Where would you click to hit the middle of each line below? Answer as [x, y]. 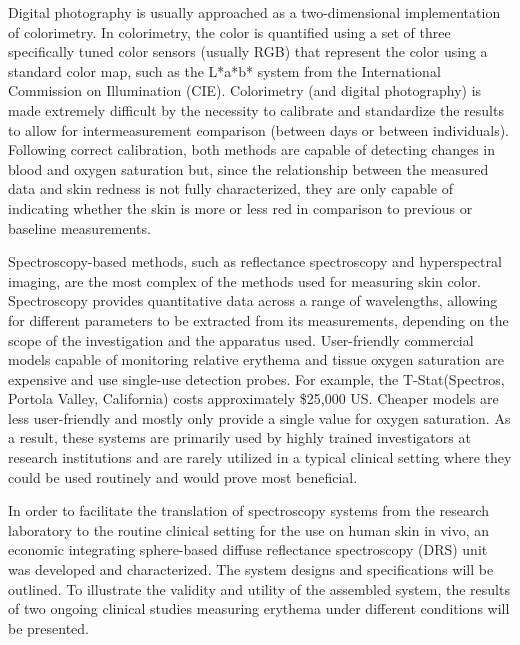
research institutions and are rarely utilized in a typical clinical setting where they [260, 457]
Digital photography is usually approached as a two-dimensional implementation [254, 12]
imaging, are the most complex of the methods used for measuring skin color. [245, 280]
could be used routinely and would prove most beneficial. [183, 476]
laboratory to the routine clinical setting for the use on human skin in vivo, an [249, 529]
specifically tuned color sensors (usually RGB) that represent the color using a [248, 51]
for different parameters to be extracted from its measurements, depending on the [258, 319]
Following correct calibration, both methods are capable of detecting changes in [252, 149]
